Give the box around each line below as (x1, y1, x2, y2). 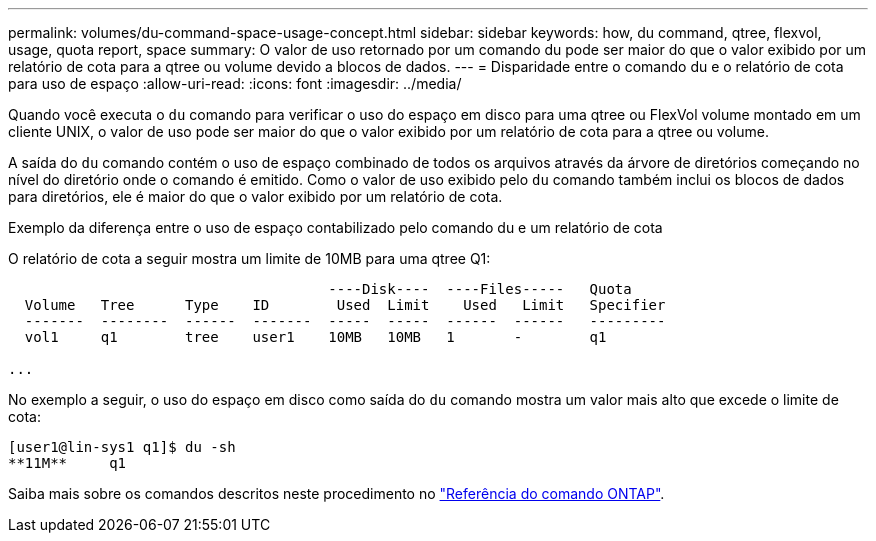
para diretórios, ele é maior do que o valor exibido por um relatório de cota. (8, 188, 503, 205)
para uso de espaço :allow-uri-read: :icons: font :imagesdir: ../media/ (8, 75, 462, 92)
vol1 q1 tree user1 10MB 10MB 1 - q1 (24, 329, 607, 345)
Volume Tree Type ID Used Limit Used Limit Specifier (24, 297, 666, 313)
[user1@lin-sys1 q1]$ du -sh (8, 439, 236, 455)
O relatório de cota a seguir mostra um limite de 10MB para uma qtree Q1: (8, 250, 491, 267)
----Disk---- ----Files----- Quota (328, 281, 632, 297)
